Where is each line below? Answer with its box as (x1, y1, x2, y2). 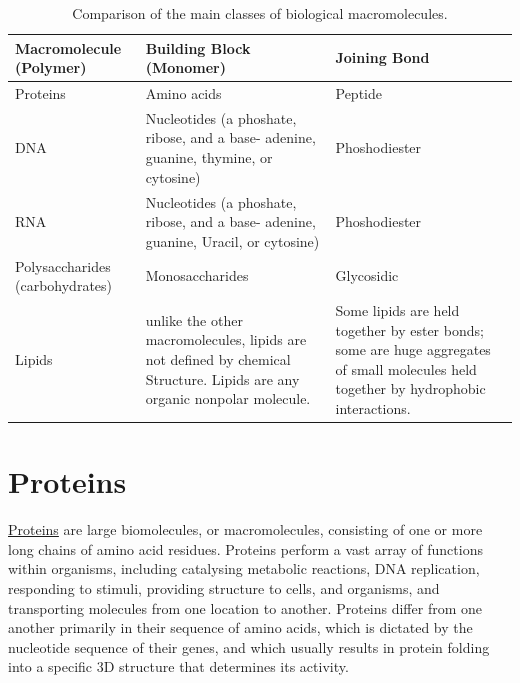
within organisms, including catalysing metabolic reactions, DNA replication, (8, 558, 480, 579)
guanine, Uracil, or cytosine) (145, 230, 320, 251)
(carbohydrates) (15, 275, 113, 296)
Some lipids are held (335, 299, 460, 320)
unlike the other (145, 309, 243, 330)
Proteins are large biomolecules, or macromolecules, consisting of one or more (8, 519, 483, 540)
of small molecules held (335, 358, 477, 379)
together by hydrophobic (335, 378, 486, 399)
